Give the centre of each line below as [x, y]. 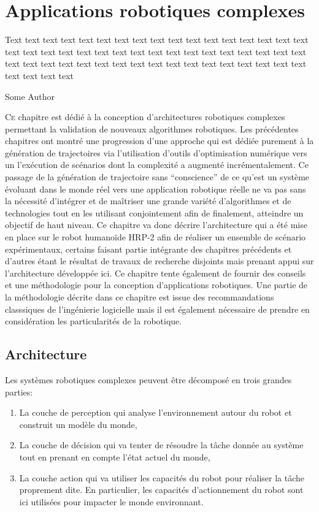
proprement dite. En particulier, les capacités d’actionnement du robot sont [161, 490]
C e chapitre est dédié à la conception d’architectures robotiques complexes [145, 117]
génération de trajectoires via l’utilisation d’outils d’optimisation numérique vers [156, 152]
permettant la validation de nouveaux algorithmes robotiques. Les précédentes [152, 128]
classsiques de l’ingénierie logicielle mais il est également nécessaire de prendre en [157, 309]
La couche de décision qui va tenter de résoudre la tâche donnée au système [161, 445]
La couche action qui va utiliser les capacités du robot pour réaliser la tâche [162, 477]
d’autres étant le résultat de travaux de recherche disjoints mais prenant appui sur [159, 261]
